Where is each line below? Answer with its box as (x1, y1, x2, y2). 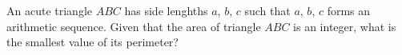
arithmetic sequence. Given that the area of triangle (6, 18, 261, 34)
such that (244, 2, 291, 18)
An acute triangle (6, 2, 92, 18)
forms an (327, 2, 371, 18)
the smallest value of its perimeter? (6, 33, 179, 50)
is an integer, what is (293, 18, 396, 34)
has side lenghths (124, 2, 208, 18)
